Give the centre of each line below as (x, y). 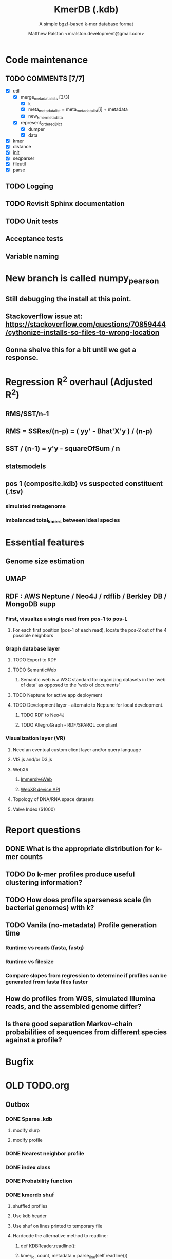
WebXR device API (40, 789)
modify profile (27, 1140)
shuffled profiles (30, 1206)
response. (22, 358)
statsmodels (26, 466)
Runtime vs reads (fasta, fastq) (45, 948)
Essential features (45, 542)
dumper (36, 129)
